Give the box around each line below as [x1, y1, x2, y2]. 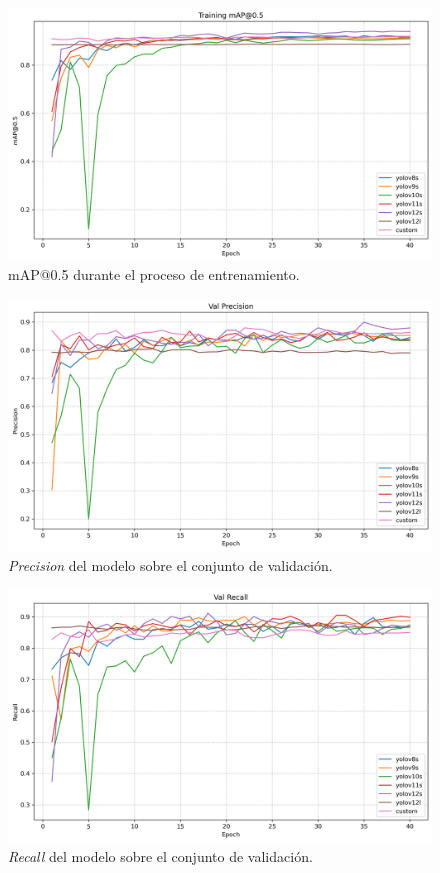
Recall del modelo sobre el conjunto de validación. [8, 845, 313, 866]
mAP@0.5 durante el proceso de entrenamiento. [8, 264, 300, 285]
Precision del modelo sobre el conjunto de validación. [8, 554, 333, 575]
